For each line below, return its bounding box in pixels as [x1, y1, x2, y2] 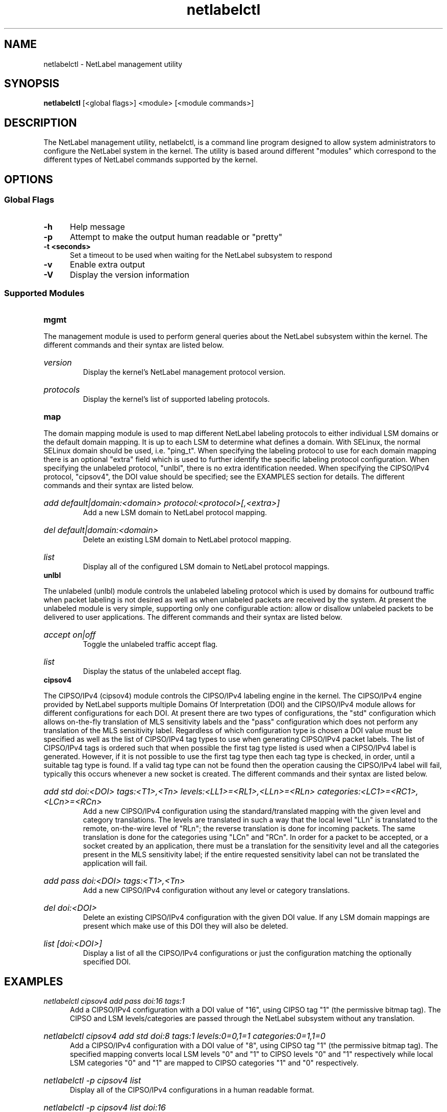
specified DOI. [83, 957, 131, 966]
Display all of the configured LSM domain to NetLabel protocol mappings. [83, 562, 330, 571]
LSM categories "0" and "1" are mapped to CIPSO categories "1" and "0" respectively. [70, 1058, 359, 1068]
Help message [69, 221, 125, 232]
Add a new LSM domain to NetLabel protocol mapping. [83, 508, 267, 517]
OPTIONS [4, 173, 53, 186]
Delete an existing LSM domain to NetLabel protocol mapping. [83, 535, 291, 544]
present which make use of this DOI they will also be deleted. [83, 922, 288, 931]
